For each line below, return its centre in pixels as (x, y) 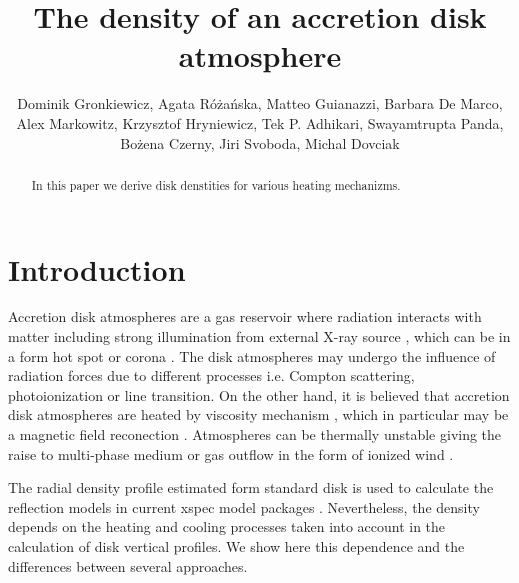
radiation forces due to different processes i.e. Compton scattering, (211, 375)
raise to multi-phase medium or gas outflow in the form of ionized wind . (231, 453)
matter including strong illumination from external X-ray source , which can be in (259, 336)
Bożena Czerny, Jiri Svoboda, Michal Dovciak (260, 142)
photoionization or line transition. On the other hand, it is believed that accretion (259, 394)
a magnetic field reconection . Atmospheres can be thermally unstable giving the (255, 434)
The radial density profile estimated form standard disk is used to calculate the (251, 487)
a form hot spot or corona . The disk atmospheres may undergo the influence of (252, 355)
